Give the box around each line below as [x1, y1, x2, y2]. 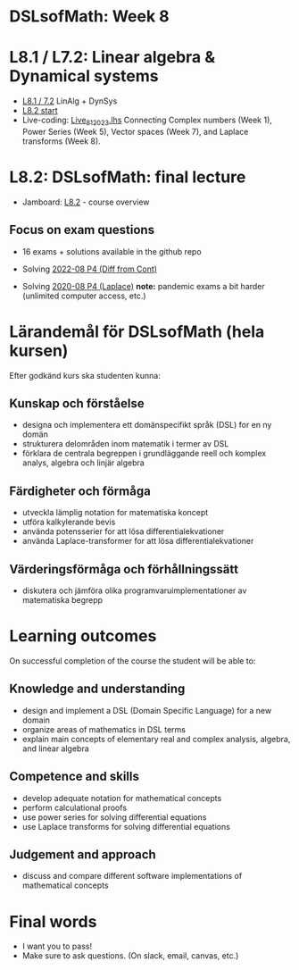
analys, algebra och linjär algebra [21, 457, 145, 468]
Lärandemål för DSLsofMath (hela [9, 322, 265, 341]
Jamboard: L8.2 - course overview [21, 197, 150, 207]
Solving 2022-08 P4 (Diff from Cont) [21, 263, 158, 274]
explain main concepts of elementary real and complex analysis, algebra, [21, 733, 291, 744]
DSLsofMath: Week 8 [9, 6, 170, 27]
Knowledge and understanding [9, 682, 186, 697]
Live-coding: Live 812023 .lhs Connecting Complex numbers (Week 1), [21, 114, 272, 127]
